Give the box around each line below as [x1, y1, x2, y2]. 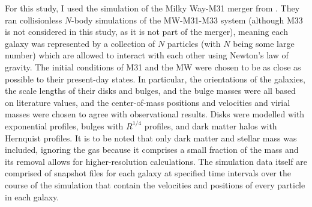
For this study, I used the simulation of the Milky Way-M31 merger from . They [5, 2, 300, 14]
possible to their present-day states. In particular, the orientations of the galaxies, [5, 72, 305, 85]
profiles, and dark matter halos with [144, 119, 277, 132]
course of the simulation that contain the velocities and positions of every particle [5, 178, 305, 191]
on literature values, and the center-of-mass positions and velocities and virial [5, 96, 290, 108]
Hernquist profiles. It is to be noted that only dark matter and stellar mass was [5, 131, 297, 144]
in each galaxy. [5, 190, 59, 203]
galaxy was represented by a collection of [5, 37, 155, 49]
